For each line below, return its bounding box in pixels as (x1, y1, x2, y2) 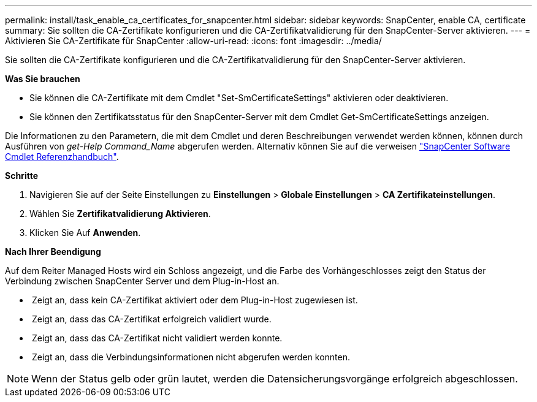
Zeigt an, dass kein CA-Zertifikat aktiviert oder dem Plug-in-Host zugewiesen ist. (31, 295, 358, 305)
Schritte (5, 170, 38, 181)
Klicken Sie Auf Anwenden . (29, 227, 141, 238)
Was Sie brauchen (5, 74, 80, 84)
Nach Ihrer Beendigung (5, 246, 101, 257)
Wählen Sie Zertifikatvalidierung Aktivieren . (29, 208, 211, 219)
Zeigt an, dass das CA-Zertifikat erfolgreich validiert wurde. (31, 314, 272, 324)
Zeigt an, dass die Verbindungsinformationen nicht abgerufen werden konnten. (31, 352, 350, 362)
